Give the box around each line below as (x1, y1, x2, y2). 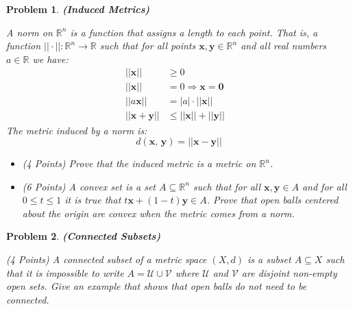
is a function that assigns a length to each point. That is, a (70, 25, 318, 39)
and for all (302, 179, 347, 193)
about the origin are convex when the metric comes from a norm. (22, 206, 295, 220)
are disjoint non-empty (241, 265, 337, 280)
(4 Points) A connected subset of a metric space (6, 252, 207, 267)
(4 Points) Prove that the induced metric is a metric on (22, 156, 256, 171)
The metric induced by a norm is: (6, 123, 147, 137)
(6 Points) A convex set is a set (22, 179, 156, 193)
